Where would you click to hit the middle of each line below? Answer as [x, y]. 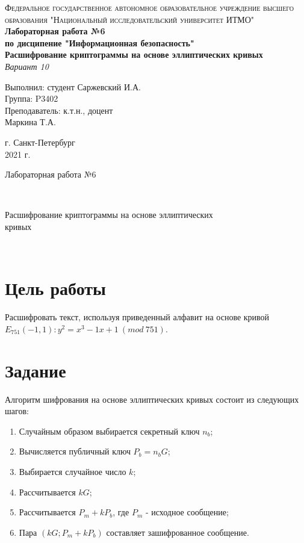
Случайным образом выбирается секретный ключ [109, 431]
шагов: [17, 411]
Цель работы [55, 288]
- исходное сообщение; [187, 512]
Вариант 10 [27, 66]
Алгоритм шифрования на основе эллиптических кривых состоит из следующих [152, 399]
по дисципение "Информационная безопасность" [100, 42]
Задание [36, 370]
